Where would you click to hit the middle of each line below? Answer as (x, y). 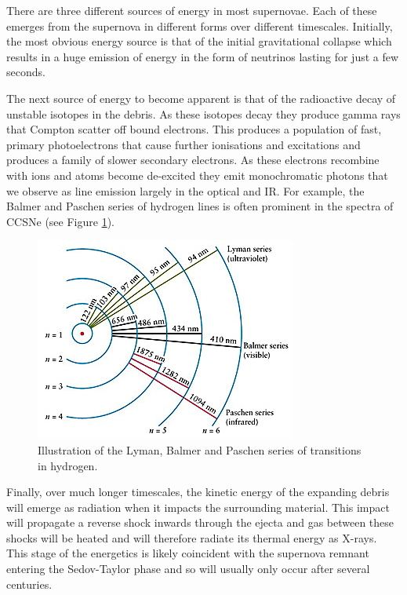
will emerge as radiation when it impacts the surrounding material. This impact (198, 507)
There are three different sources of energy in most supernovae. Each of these (192, 10)
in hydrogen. (68, 465)
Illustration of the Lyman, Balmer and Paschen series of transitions (200, 449)
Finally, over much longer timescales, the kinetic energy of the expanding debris (198, 492)
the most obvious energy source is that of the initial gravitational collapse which (199, 41)
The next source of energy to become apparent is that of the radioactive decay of (201, 98)
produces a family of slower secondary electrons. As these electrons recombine (193, 160)
